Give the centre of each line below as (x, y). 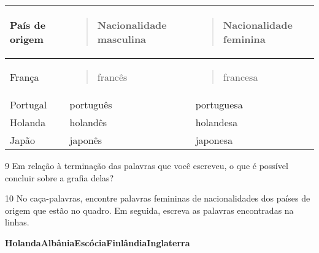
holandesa (217, 122)
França (25, 77)
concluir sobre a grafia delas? (60, 177)
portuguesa (219, 104)
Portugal (29, 104)
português (91, 104)
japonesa (214, 140)
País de (28, 25)
